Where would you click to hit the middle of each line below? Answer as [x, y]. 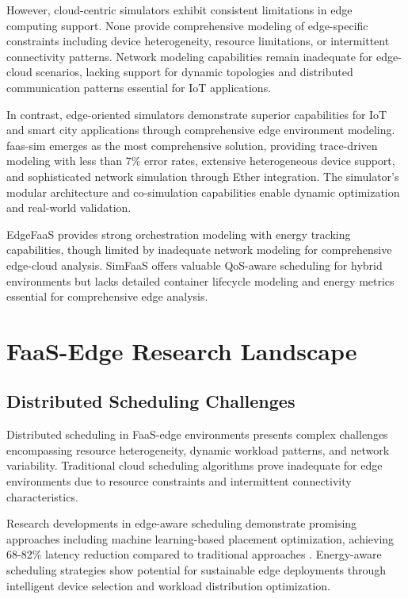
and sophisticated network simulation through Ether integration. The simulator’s [203, 176]
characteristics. [42, 496]
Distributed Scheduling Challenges [151, 401]
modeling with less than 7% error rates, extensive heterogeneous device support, [201, 161]
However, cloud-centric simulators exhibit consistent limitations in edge [179, 10]
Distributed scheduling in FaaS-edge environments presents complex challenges [197, 434]
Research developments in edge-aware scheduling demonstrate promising [182, 523]
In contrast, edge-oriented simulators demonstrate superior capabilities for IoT [197, 114]
